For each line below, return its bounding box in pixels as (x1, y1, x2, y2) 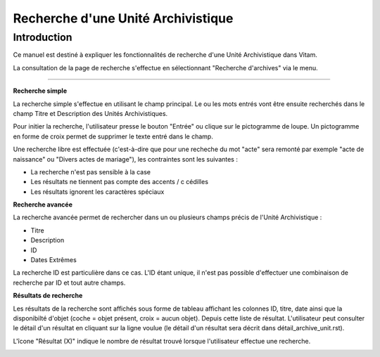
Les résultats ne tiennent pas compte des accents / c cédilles (30, 178, 209, 186)
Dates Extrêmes (30, 256, 77, 264)
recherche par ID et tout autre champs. (13, 278, 126, 287)
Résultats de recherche (13, 292, 83, 300)
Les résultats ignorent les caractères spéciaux (30, 187, 165, 196)
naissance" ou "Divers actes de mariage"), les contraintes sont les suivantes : (13, 155, 239, 163)
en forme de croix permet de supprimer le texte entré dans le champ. (13, 132, 214, 141)
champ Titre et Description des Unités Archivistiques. (13, 109, 168, 117)
